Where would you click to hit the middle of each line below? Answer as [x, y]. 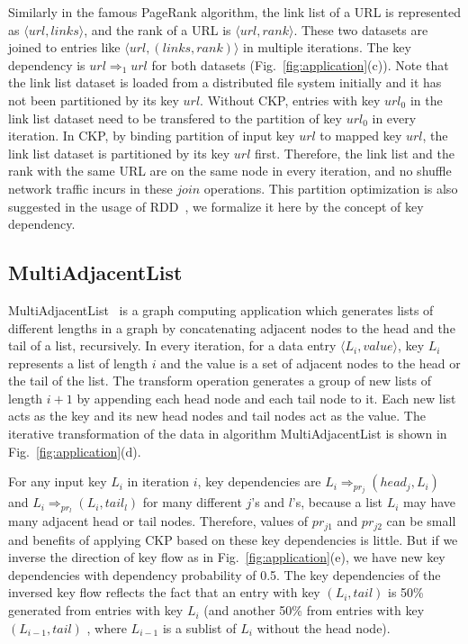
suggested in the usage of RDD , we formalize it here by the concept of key [216, 206]
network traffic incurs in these [90, 188]
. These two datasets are [361, 29]
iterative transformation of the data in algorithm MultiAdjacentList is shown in [228, 434]
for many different [192, 502]
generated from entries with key [96, 610]
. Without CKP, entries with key [290, 100]
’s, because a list [337, 502]
